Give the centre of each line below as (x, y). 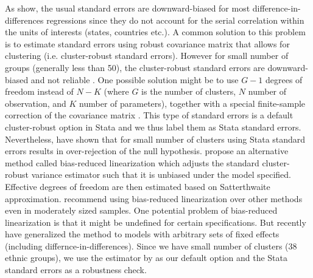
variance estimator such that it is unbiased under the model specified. (161, 175)
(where (116, 91)
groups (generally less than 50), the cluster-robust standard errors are (135, 67)
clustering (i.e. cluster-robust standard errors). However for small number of (147, 56)
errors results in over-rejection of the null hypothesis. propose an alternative (147, 151)
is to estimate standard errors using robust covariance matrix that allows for (147, 43)
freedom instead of (39, 91)
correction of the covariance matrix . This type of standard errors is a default (149, 115)
